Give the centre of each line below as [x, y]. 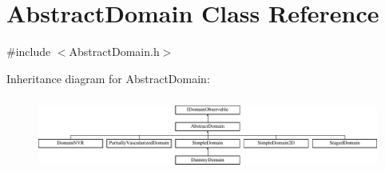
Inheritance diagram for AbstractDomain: [108, 78]
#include [29, 52]
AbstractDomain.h [114, 52]
